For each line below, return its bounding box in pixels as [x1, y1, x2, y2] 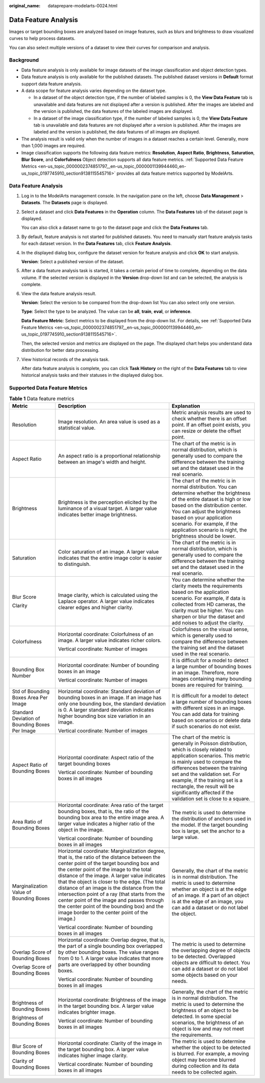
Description [58, 402, 86, 409]
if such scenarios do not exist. [172, 723, 241, 730]
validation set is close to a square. [172, 795, 250, 802]
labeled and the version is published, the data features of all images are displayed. [33, 129, 200, 135]
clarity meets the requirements [172, 582, 243, 589]
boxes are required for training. [172, 681, 244, 688]
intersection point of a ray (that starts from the [58, 891, 165, 897]
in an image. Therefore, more [172, 669, 239, 676]
